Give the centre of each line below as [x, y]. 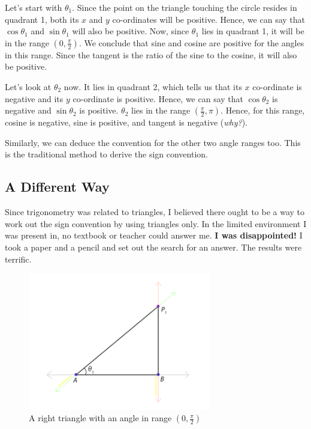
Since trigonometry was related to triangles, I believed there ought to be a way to [155, 212]
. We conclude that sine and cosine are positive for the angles [191, 42]
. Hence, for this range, [263, 110]
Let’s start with [34, 7]
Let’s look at [28, 86]
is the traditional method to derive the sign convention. [106, 154]
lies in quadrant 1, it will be [253, 31]
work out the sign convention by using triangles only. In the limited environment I [156, 223]
